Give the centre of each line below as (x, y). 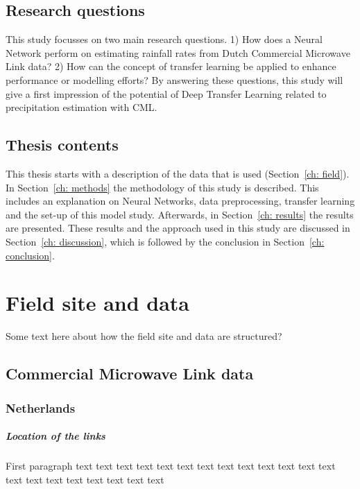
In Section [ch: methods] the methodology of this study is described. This (162, 187)
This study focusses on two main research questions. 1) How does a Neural (164, 39)
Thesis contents (62, 145)
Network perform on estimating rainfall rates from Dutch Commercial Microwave (178, 52)
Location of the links (55, 436)
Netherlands (41, 407)
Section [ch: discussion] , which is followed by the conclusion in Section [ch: (165, 241)
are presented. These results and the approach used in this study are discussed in (178, 228)
